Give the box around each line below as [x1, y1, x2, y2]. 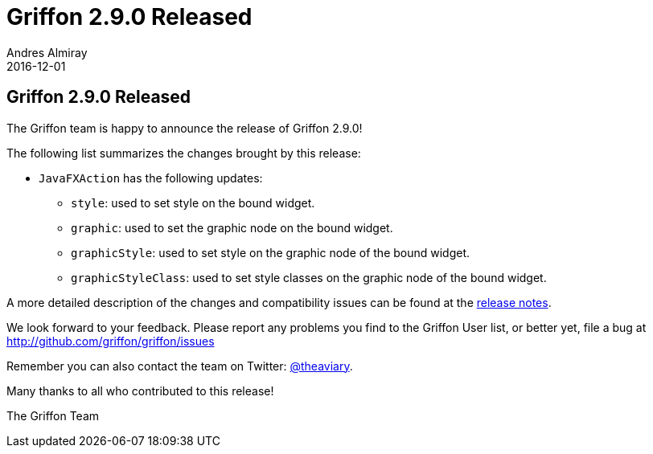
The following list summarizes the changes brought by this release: [6, 145, 361, 160]
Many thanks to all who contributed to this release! [6, 383, 274, 398]
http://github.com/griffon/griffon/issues [6, 333, 215, 348]
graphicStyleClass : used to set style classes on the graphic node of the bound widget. [71, 270, 547, 284]
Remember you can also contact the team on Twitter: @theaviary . [6, 358, 353, 373]
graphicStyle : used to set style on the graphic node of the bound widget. [71, 245, 470, 260]
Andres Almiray [6, 45, 88, 59]
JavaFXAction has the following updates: [39, 170, 263, 185]
